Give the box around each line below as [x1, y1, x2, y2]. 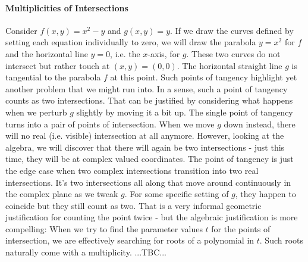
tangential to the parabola [5, 71, 101, 83]
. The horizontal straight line [177, 59, 282, 71]
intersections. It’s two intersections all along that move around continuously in [5, 176, 291, 188]
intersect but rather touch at [5, 59, 110, 71]
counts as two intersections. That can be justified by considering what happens [5, 94, 293, 107]
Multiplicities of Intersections [5, 1, 128, 14]
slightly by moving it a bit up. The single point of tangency [76, 105, 293, 118]
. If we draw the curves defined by [170, 24, 294, 36]
